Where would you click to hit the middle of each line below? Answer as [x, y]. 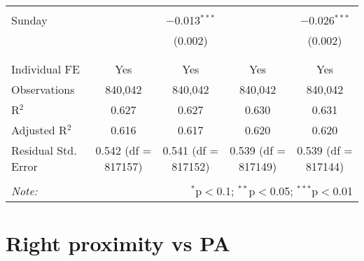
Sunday [29, 20]
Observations [43, 89]
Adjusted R [39, 130]
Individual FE [45, 69]
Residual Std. [44, 150]
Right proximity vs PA [118, 243]
